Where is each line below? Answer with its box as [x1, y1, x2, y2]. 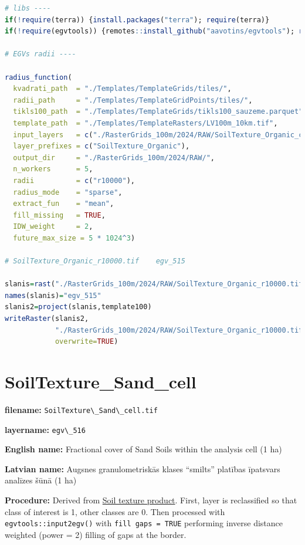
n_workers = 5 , [13, 165, 93, 174]
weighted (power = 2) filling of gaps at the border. [5, 528, 187, 540]
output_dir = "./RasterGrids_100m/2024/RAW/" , [13, 153, 215, 162]
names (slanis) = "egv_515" [5, 291, 101, 300]
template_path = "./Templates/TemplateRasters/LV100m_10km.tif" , [13, 119, 278, 127]
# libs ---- [5, 4, 51, 12]
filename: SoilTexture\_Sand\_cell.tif [5, 403, 158, 415]
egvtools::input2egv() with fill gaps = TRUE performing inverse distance [5, 517, 283, 529]
